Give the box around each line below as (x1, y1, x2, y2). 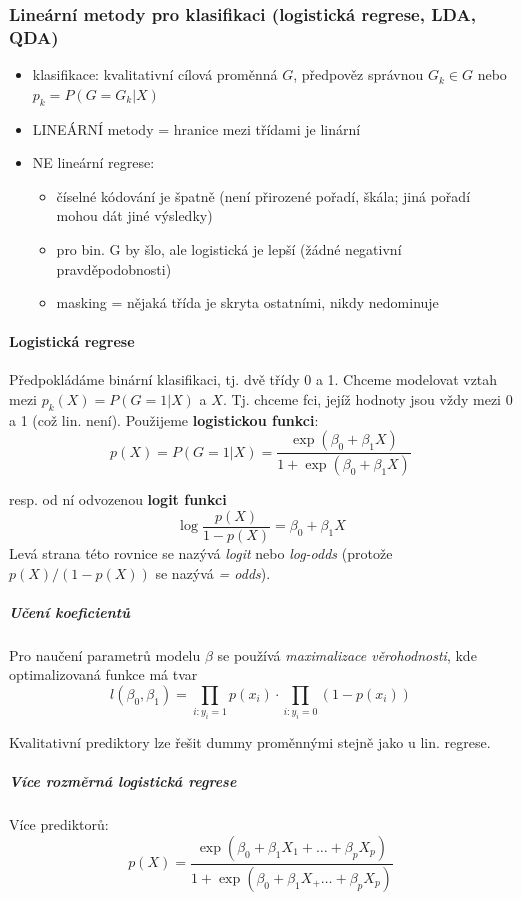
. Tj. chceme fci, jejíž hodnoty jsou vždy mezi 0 (222, 389, 513, 410)
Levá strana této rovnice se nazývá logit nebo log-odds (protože (9, 543, 393, 563)
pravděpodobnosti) (56, 258, 172, 279)
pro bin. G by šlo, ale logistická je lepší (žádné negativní (56, 238, 402, 259)
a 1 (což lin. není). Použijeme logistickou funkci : (9, 409, 319, 430)
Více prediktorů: (9, 814, 109, 835)
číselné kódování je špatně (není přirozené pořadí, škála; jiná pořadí (56, 185, 471, 206)
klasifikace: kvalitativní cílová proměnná (32, 64, 278, 85)
